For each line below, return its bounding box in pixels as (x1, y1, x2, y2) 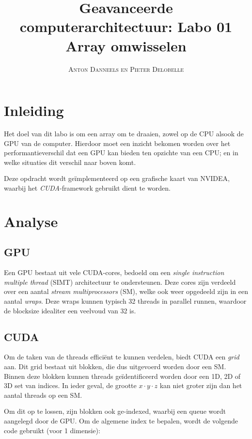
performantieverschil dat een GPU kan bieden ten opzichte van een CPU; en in (4, 147, 238, 158)
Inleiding (4, 100, 64, 120)
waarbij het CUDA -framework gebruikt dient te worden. (4, 183, 171, 193)
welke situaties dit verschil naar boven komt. (4, 157, 136, 167)
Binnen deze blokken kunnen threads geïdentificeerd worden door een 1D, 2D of (4, 371, 241, 381)
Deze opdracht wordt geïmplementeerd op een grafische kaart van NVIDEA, (4, 173, 230, 183)
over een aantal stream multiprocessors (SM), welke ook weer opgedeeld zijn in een (4, 286, 248, 296)
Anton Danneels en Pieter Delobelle (68, 64, 184, 74)
